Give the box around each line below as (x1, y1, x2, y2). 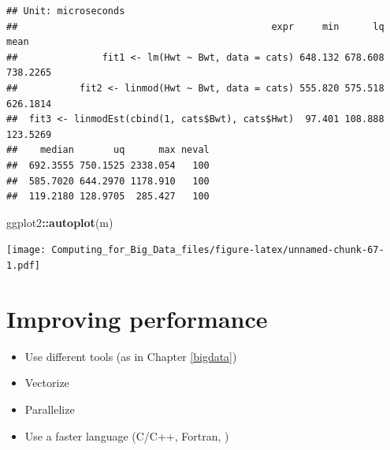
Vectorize (24, 374, 69, 391)
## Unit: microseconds (6, 6, 125, 17)
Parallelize (24, 400, 75, 417)
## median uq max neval (6, 144, 210, 156)
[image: (6, 244, 46, 256)
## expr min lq (6, 20, 384, 32)
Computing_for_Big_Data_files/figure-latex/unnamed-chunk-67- (51, 244, 384, 256)
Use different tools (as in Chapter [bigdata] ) (24, 348, 237, 364)
